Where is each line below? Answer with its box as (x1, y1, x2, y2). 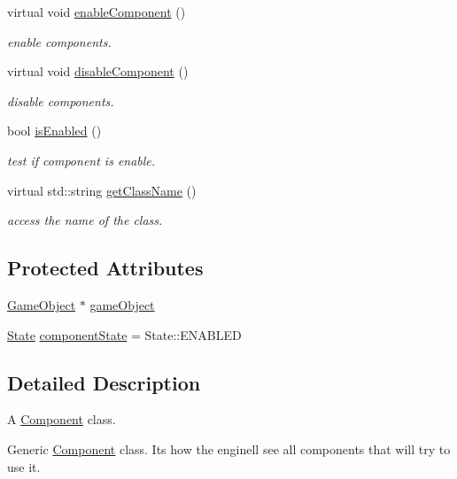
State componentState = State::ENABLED (7, 325, 242, 344)
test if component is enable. (7, 151, 156, 169)
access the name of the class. (7, 211, 163, 229)
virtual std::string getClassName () (7, 181, 197, 199)
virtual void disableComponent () (7, 62, 189, 81)
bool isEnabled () (7, 121, 102, 140)
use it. (7, 457, 41, 475)
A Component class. (7, 410, 116, 429)
